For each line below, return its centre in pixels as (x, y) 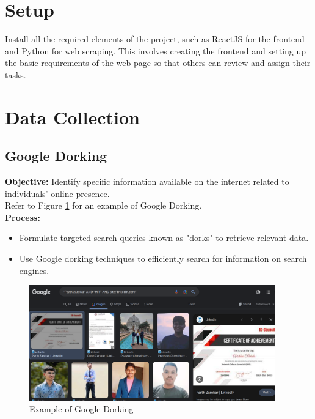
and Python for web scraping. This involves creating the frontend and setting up (156, 50)
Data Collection (72, 117)
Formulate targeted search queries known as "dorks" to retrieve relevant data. (164, 238)
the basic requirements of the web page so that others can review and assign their (158, 63)
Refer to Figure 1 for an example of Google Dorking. (103, 205)
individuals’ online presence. (57, 193)
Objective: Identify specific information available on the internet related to (147, 181)
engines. (34, 270)
